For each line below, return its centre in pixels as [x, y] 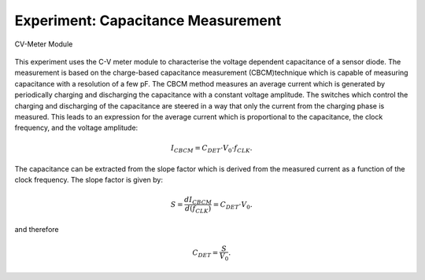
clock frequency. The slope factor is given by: [89, 180]
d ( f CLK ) [198, 210]
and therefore [37, 229]
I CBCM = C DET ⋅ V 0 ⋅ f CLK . [211, 149]
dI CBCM [198, 201]
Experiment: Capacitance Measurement [148, 20]
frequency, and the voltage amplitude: [76, 128]
